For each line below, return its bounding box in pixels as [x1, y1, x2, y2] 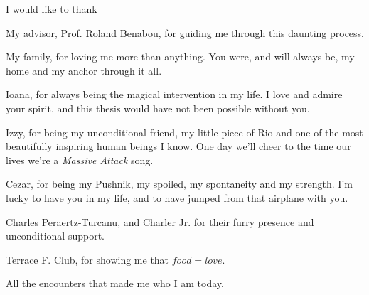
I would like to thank [6, 1, 97, 16]
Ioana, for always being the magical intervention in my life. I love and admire [6, 87, 343, 102]
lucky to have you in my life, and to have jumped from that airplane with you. [6, 190, 348, 205]
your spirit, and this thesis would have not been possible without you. [6, 100, 310, 115]
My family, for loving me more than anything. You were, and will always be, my [6, 49, 355, 64]
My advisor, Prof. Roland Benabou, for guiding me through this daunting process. [6, 25, 365, 40]
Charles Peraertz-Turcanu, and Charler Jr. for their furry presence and [6, 214, 314, 229]
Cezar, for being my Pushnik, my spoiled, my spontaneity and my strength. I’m [6, 176, 353, 191]
